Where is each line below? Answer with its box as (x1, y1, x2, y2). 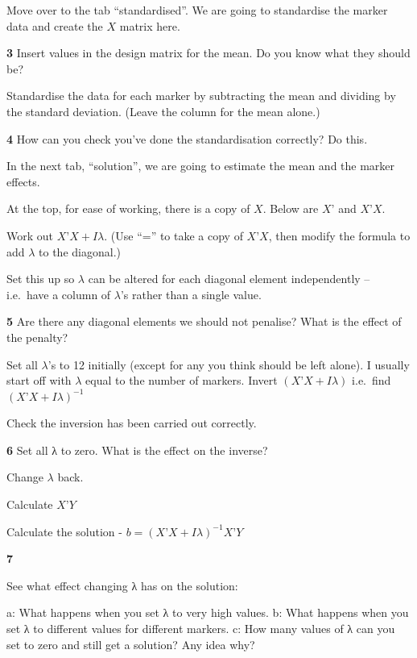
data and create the (6, 17, 103, 34)
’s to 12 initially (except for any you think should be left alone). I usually (47, 356, 410, 373)
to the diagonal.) (39, 243, 121, 260)
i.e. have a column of (6, 285, 111, 302)
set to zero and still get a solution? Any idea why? (6, 635, 255, 652)
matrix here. (119, 17, 180, 34)
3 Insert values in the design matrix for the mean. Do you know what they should (6, 44, 411, 61)
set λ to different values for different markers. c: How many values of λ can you (6, 620, 395, 637)
